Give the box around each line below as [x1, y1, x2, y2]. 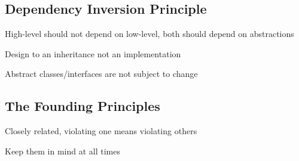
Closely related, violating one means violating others [5, 125, 197, 137]
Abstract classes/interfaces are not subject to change [5, 67, 198, 80]
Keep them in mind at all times [5, 144, 120, 157]
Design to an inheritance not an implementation [5, 47, 181, 60]
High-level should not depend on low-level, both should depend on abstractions [5, 27, 294, 40]
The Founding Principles [5, 97, 160, 115]
